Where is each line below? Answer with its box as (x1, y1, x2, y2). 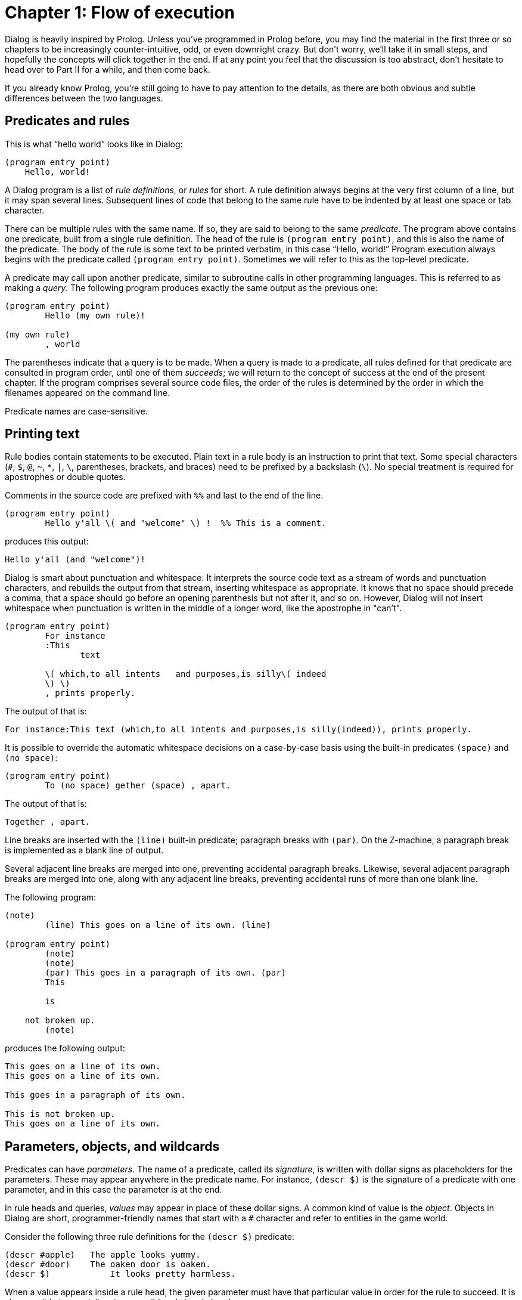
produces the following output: (5, 1043, 125, 1054)
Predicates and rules (5, 113, 130, 129)
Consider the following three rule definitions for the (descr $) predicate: (5, 1231, 294, 1242)
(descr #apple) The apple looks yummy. (5, 1250, 201, 1260)
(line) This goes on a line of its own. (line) (45, 920, 271, 930)
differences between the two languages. (5, 92, 163, 103)
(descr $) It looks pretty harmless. (5, 1269, 236, 1279)
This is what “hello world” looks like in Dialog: (5, 138, 183, 149)
